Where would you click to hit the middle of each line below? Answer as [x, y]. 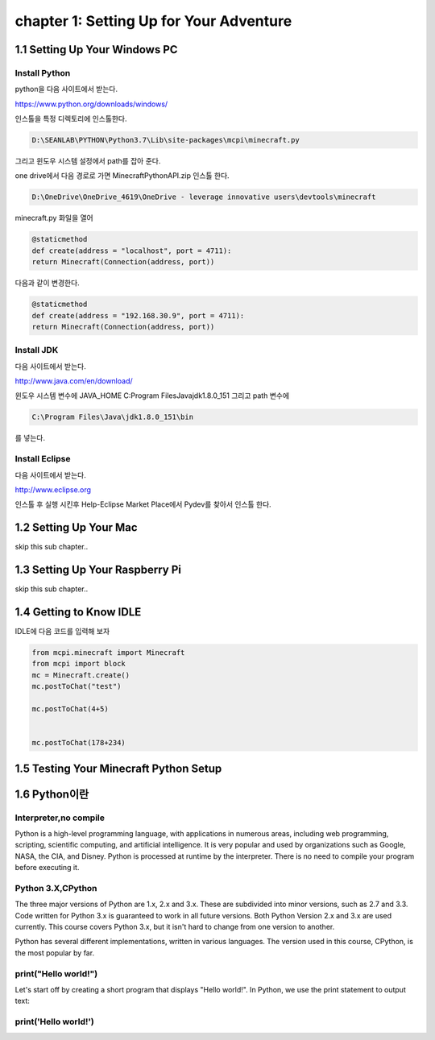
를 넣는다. [30, 438]
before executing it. [47, 868]
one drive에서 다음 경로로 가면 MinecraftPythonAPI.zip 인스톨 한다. [122, 176]
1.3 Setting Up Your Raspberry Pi [98, 570]
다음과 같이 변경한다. [47, 283]
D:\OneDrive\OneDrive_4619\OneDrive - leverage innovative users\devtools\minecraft [204, 197]
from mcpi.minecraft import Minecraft [108, 653]
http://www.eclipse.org [53, 489]
